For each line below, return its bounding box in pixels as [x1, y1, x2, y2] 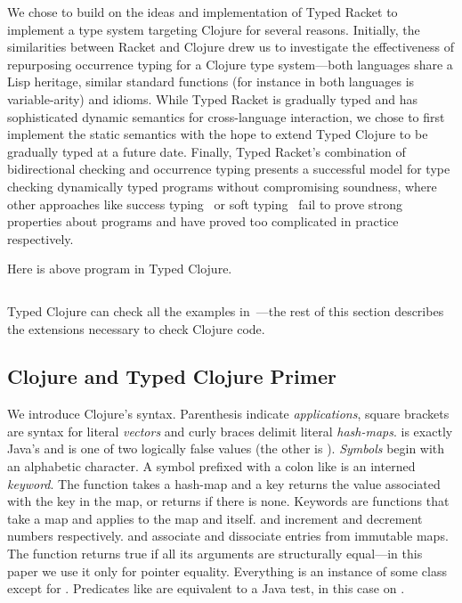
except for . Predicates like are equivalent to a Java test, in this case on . [7, 579, 405, 598]
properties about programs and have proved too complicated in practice [7, 212, 399, 231]
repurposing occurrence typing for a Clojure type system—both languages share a [7, 54, 453, 73]
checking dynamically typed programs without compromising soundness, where [7, 176, 437, 195]
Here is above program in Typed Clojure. [7, 259, 232, 278]
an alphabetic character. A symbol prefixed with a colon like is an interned [7, 457, 416, 476]
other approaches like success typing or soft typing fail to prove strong [7, 194, 403, 213]
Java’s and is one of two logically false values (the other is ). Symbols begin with [7, 439, 445, 458]
